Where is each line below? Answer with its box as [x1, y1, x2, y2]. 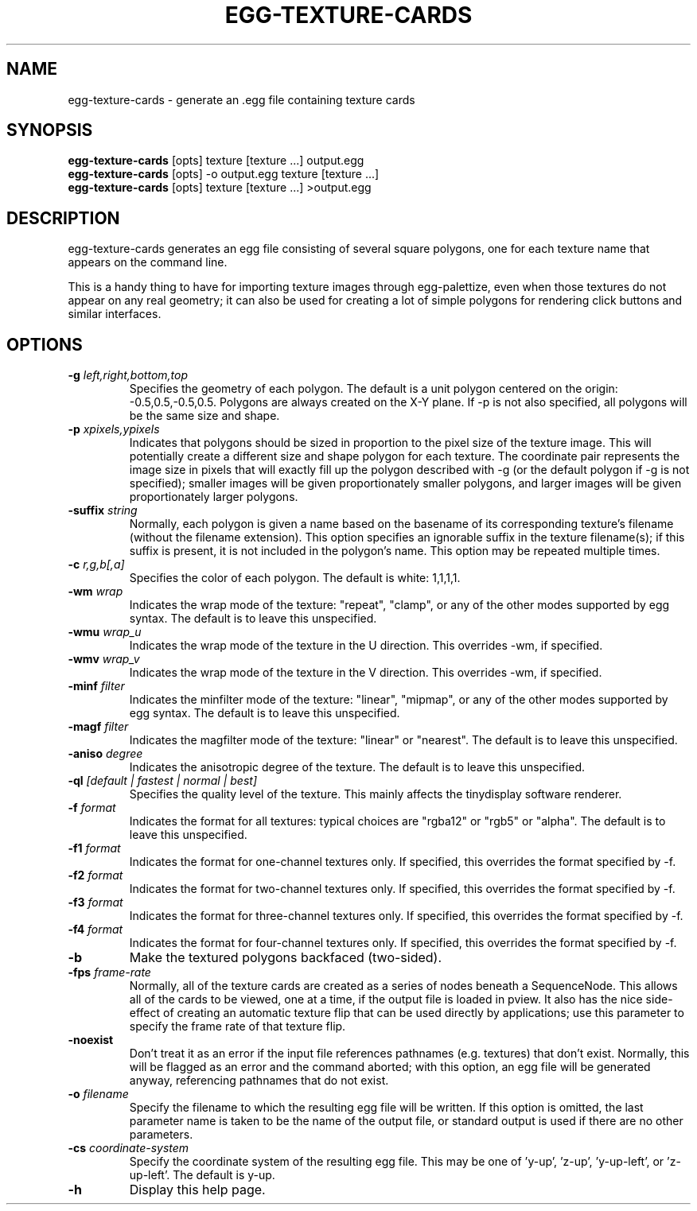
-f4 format [68, 922, 123, 937]
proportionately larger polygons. [129, 490, 298, 504]
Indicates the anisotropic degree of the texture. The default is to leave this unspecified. [129, 760, 586, 774]
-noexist [68, 1033, 114, 1047]
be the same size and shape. [129, 409, 280, 423]
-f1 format [68, 841, 121, 856]
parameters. [129, 1128, 193, 1142]
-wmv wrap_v [68, 652, 140, 666]
